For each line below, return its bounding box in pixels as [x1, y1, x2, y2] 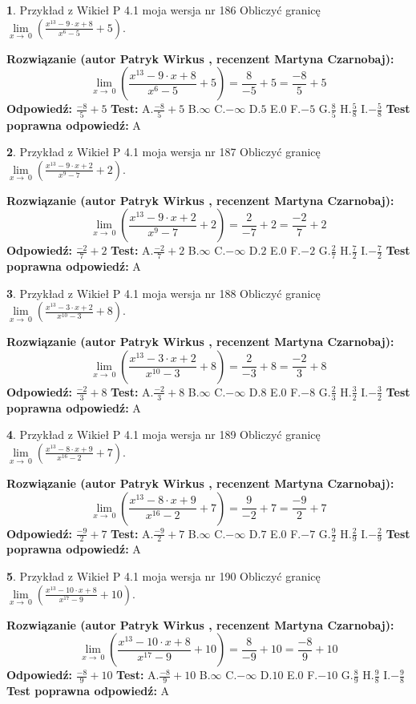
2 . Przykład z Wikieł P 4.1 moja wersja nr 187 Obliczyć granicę [6, 143, 321, 160]
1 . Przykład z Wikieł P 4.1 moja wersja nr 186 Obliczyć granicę [6, 2, 321, 18]
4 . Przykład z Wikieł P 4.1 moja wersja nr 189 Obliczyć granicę [6, 426, 321, 443]
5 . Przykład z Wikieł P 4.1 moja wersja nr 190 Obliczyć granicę [6, 567, 321, 584]
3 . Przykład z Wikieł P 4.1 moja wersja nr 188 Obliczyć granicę [6, 284, 321, 301]
